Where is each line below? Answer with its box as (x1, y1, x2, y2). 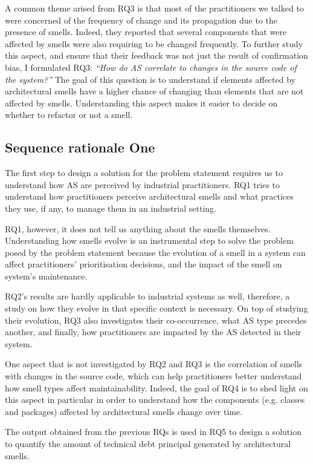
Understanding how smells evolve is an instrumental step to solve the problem (5, 234, 294, 247)
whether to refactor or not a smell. (5, 108, 133, 121)
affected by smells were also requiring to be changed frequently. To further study (5, 37, 303, 50)
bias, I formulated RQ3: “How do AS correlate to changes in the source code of (5, 60, 297, 73)
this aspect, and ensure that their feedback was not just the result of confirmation (5, 49, 308, 62)
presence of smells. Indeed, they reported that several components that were (5, 25, 287, 38)
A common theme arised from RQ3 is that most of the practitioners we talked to (5, 2, 304, 14)
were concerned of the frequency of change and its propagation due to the (5, 13, 277, 26)
